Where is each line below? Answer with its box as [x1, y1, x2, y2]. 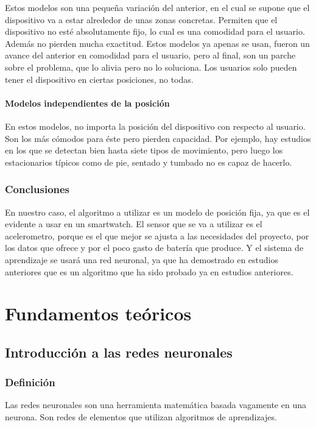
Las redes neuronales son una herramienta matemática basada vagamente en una [5, 398, 306, 411]
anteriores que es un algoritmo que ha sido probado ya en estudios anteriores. [5, 265, 293, 278]
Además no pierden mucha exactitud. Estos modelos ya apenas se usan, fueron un [5, 37, 310, 49]
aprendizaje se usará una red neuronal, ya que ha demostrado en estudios [5, 253, 278, 266]
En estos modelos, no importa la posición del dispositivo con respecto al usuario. [5, 119, 306, 132]
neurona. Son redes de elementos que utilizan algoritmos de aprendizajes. [5, 411, 277, 423]
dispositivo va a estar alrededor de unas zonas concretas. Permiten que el [5, 13, 278, 26]
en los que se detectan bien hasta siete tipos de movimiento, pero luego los [5, 144, 283, 157]
